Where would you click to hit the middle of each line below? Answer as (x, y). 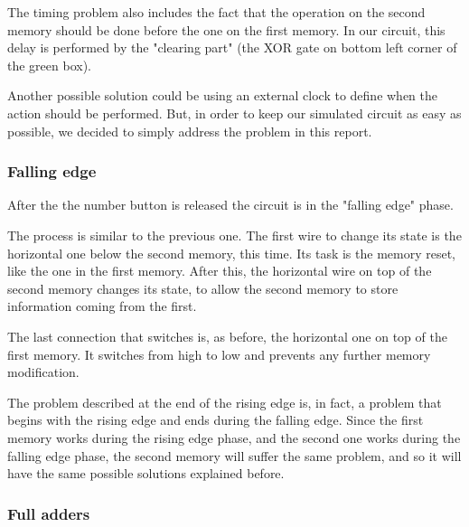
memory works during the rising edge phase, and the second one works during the (234, 437)
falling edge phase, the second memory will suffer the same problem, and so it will (234, 455)
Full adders (49, 513)
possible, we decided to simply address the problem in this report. (190, 131)
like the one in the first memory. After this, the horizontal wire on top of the (220, 271)
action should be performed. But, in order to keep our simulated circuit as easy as (234, 113)
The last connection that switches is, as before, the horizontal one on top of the (227, 336)
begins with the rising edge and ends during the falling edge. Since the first (216, 420)
